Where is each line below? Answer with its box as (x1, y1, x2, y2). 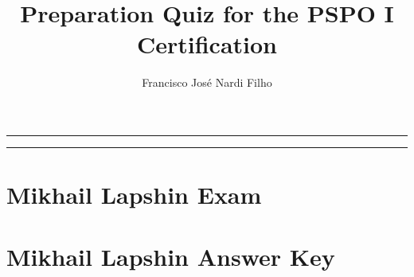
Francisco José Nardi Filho (142, 74, 272, 91)
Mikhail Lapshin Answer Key (6, 240, 335, 273)
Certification (136, 28, 278, 60)
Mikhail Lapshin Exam (6, 178, 262, 211)
